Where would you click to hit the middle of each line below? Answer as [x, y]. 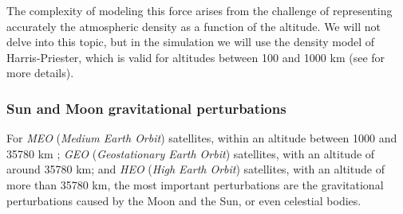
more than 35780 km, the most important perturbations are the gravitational [195, 184]
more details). [40, 73]
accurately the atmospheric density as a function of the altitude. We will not [194, 26]
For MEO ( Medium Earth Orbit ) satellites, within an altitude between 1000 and [202, 138]
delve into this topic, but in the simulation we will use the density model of [191, 42]
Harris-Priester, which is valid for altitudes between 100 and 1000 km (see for [196, 57]
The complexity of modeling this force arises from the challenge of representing [200, 10]
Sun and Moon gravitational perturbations [146, 108]
